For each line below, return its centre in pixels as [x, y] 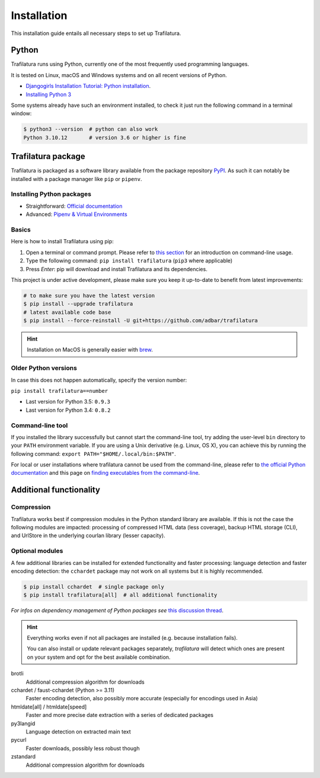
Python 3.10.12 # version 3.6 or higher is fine [105, 137]
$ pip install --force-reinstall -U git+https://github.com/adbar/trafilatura [140, 321]
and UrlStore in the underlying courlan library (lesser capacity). [88, 536]
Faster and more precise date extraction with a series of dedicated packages [119, 715]
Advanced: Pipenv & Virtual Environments [76, 214]
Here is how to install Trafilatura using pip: [62, 242]
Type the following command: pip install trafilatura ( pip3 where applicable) [129, 261]
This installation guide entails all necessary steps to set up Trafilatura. [96, 33]
